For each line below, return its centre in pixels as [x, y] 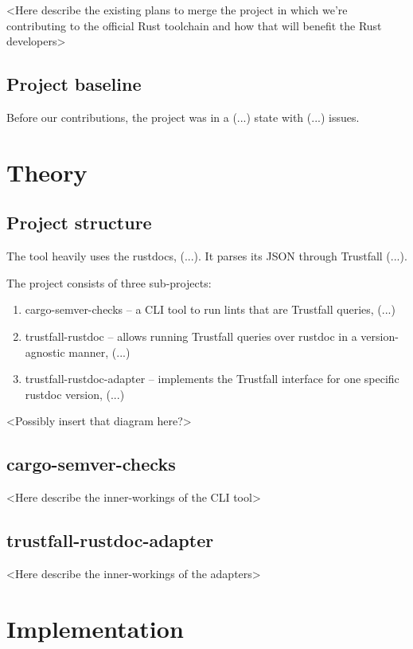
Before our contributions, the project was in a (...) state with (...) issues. [183, 117]
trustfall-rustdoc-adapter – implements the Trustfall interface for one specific [212, 379]
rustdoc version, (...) [75, 394]
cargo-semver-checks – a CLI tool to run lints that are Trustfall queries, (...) [210, 309]
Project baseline [74, 84]
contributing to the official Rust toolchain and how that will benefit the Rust [194, 25]
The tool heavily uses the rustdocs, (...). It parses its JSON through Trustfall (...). [207, 256]
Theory [47, 172]
